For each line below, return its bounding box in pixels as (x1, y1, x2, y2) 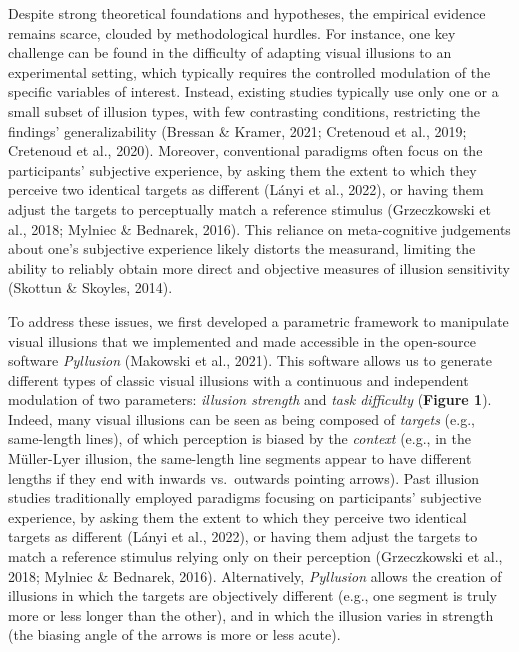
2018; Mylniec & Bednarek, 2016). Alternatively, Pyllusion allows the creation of (8, 565, 502, 586)
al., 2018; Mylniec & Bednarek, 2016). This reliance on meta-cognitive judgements (8, 218, 511, 239)
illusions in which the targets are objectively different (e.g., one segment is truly (8, 585, 497, 606)
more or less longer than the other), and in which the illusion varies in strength (8, 604, 494, 625)
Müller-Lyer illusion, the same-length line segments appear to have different (8, 448, 472, 469)
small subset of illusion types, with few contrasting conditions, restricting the (8, 100, 481, 121)
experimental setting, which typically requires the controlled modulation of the (8, 61, 491, 82)
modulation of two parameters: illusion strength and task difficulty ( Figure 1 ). (8, 389, 492, 410)
